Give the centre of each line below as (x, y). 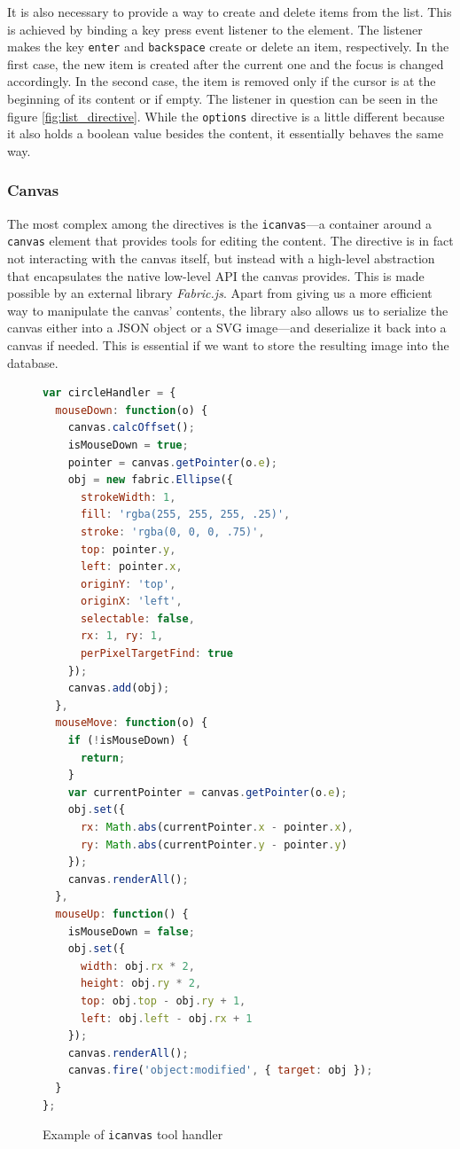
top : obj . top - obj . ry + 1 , (163, 1000)
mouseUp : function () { (122, 914)
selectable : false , (137, 618)
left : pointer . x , (131, 567)
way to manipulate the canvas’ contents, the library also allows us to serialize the (228, 310)
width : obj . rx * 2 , (137, 966)
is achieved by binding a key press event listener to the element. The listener (215, 29)
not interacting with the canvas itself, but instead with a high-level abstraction (221, 258)
